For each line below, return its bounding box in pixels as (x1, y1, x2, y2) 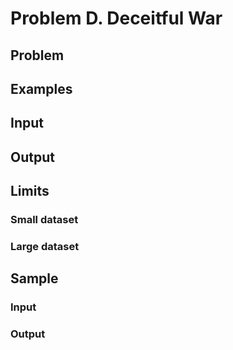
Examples (10, 80, 73, 97)
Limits (10, 183, 50, 200)
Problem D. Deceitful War (10, 7, 223, 30)
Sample (10, 270, 59, 287)
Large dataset (10, 239, 80, 253)
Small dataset (10, 213, 79, 227)
